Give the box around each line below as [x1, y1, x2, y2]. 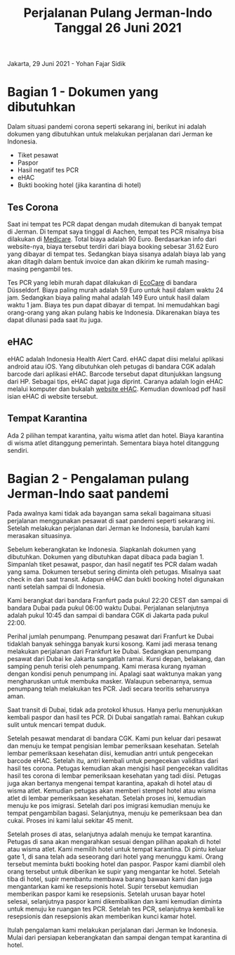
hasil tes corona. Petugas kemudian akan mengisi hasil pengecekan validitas [7, 764, 229, 772]
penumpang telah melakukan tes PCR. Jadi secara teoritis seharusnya [7, 684, 210, 693]
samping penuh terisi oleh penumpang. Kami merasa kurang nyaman [7, 662, 206, 670]
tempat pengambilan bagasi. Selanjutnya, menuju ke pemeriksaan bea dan [7, 809, 222, 817]
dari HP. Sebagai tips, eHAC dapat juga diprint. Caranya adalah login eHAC [7, 377, 223, 385]
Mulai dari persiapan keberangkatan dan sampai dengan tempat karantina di [7, 933, 228, 942]
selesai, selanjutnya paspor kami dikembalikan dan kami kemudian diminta [7, 897, 222, 905]
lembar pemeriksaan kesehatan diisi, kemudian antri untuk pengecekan [7, 749, 213, 757]
